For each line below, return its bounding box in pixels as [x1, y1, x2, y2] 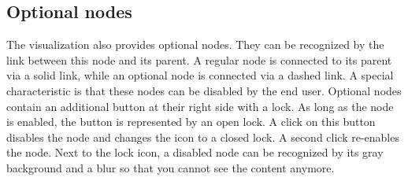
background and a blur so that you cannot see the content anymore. [6, 159, 335, 175]
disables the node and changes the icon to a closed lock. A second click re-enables [6, 128, 399, 145]
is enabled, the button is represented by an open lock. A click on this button [6, 113, 376, 130]
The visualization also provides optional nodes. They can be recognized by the [6, 36, 384, 53]
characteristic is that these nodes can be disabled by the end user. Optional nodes [6, 82, 402, 98]
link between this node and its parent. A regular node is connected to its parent [6, 51, 392, 68]
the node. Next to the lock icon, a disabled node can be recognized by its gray [6, 144, 384, 161]
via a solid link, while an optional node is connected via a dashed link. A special [6, 67, 394, 83]
